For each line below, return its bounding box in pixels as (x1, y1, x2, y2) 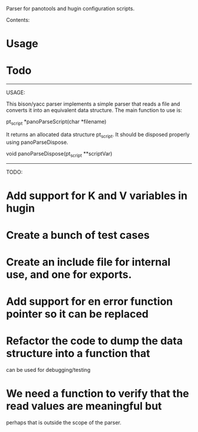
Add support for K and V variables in (6, 189, 188, 202)
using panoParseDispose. (6, 138, 69, 146)
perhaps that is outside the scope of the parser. (6, 419, 122, 426)
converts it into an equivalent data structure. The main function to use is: (6, 107, 183, 114)
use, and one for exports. (6, 268, 132, 282)
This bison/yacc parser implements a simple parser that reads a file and (6, 100, 180, 108)
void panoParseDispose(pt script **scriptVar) (6, 150, 113, 159)
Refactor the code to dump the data (6, 334, 183, 348)
